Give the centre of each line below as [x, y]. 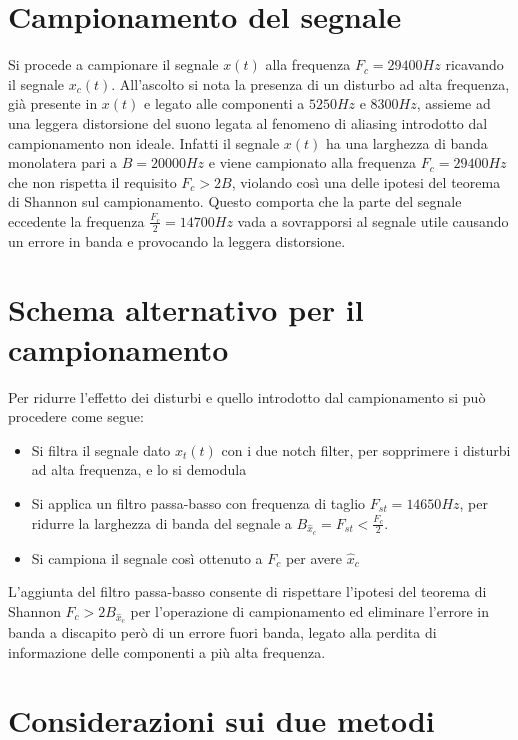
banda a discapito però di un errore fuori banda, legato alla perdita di [222, 632]
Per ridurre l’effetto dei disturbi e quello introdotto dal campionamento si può [247, 396]
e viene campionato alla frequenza [312, 162]
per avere [313, 557]
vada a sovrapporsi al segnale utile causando [373, 220]
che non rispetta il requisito [92, 181]
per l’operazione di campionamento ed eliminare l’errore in [309, 610]
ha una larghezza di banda [407, 142]
